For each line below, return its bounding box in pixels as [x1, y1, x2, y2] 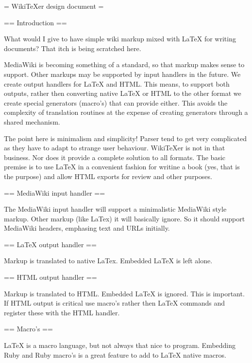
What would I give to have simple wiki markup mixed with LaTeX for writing [4, 34, 236, 44]
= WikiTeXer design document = [4, 1, 104, 11]
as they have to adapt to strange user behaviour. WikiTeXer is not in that [4, 143, 225, 153]
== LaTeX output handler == [4, 239, 97, 249]
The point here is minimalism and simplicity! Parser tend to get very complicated [4, 133, 247, 143]
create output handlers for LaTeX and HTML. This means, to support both [4, 78, 230, 89]
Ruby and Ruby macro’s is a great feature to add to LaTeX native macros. [4, 349, 226, 360]
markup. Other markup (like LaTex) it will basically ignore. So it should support [4, 213, 245, 223]
